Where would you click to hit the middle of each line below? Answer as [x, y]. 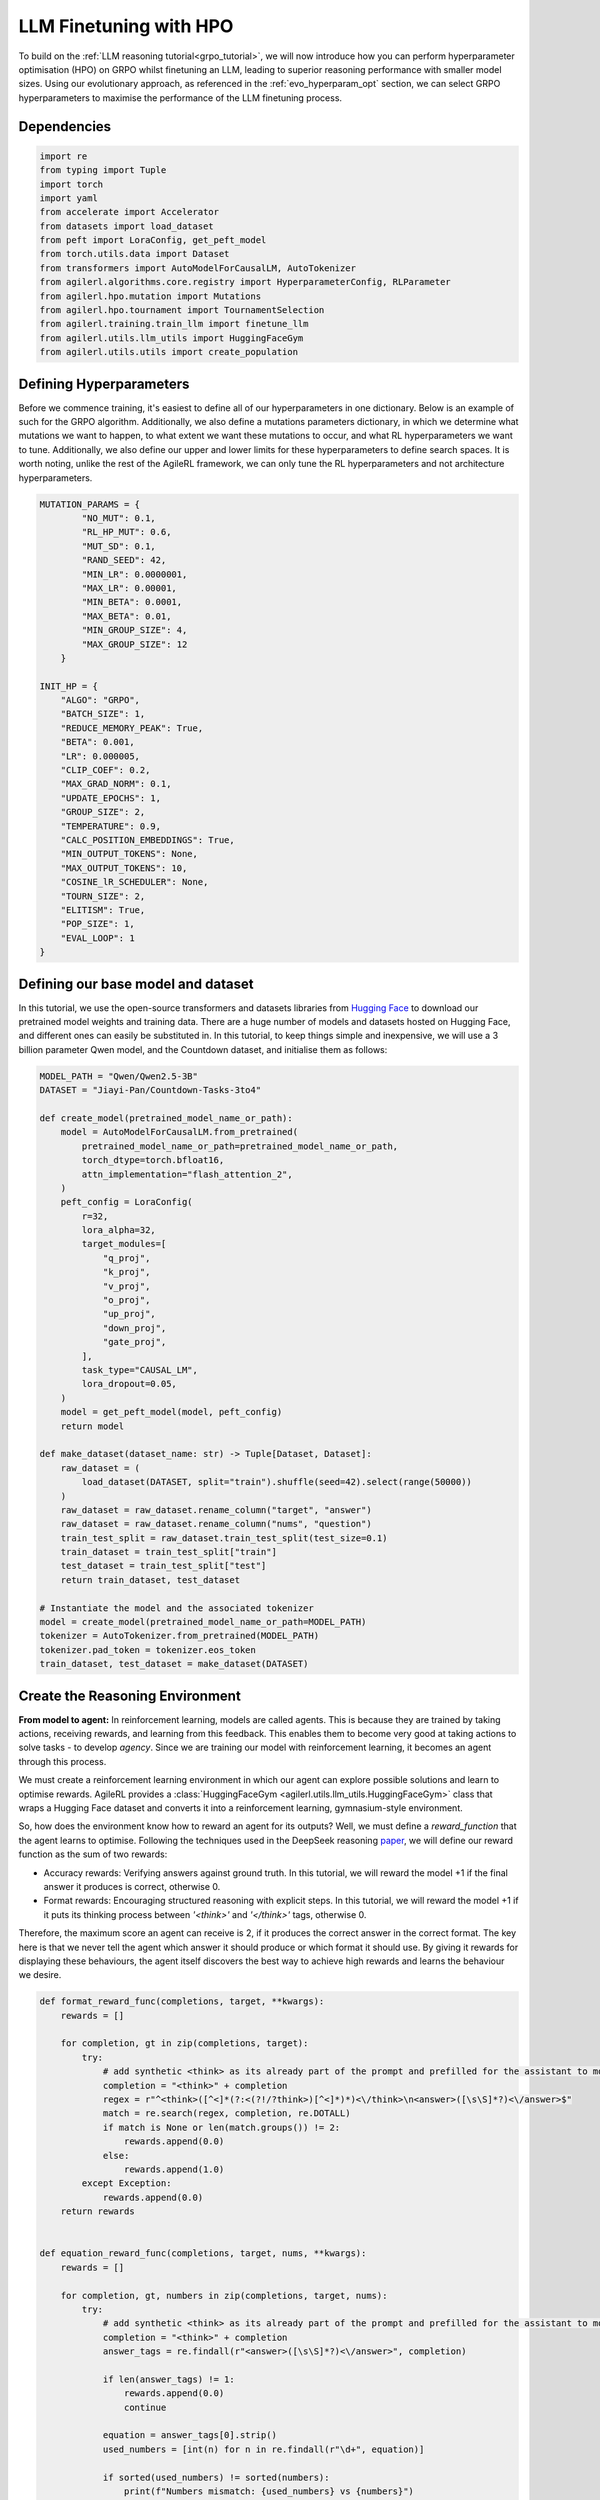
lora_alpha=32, [119, 1230]
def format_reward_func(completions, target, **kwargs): [182, 2001]
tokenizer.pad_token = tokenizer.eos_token [148, 1649]
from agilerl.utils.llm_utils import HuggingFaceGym [171, 338]
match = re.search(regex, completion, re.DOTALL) [226, 2113]
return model [92, 1426]
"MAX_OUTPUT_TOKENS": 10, [124, 868]
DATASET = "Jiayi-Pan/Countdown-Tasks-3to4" [150, 1090]
